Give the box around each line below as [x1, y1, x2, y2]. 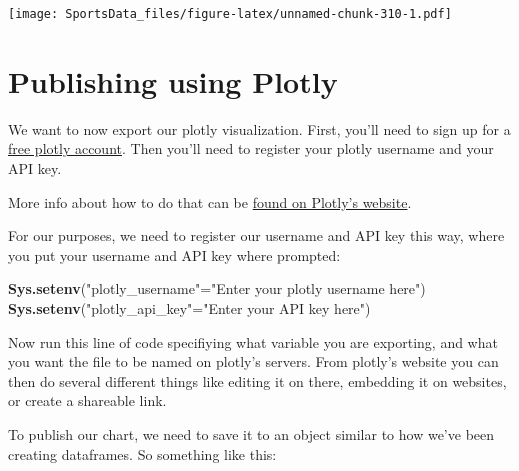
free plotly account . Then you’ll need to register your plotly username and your [8, 138, 494, 159]
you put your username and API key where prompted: [8, 244, 341, 265]
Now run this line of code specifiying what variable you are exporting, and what [8, 331, 498, 352]
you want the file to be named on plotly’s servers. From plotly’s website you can [8, 351, 499, 372]
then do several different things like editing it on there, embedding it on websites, [8, 370, 507, 391]
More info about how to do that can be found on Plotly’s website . [8, 191, 412, 212]
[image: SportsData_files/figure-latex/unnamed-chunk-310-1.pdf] [8, 7, 452, 21]
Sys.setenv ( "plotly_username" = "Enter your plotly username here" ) [8, 278, 426, 299]
